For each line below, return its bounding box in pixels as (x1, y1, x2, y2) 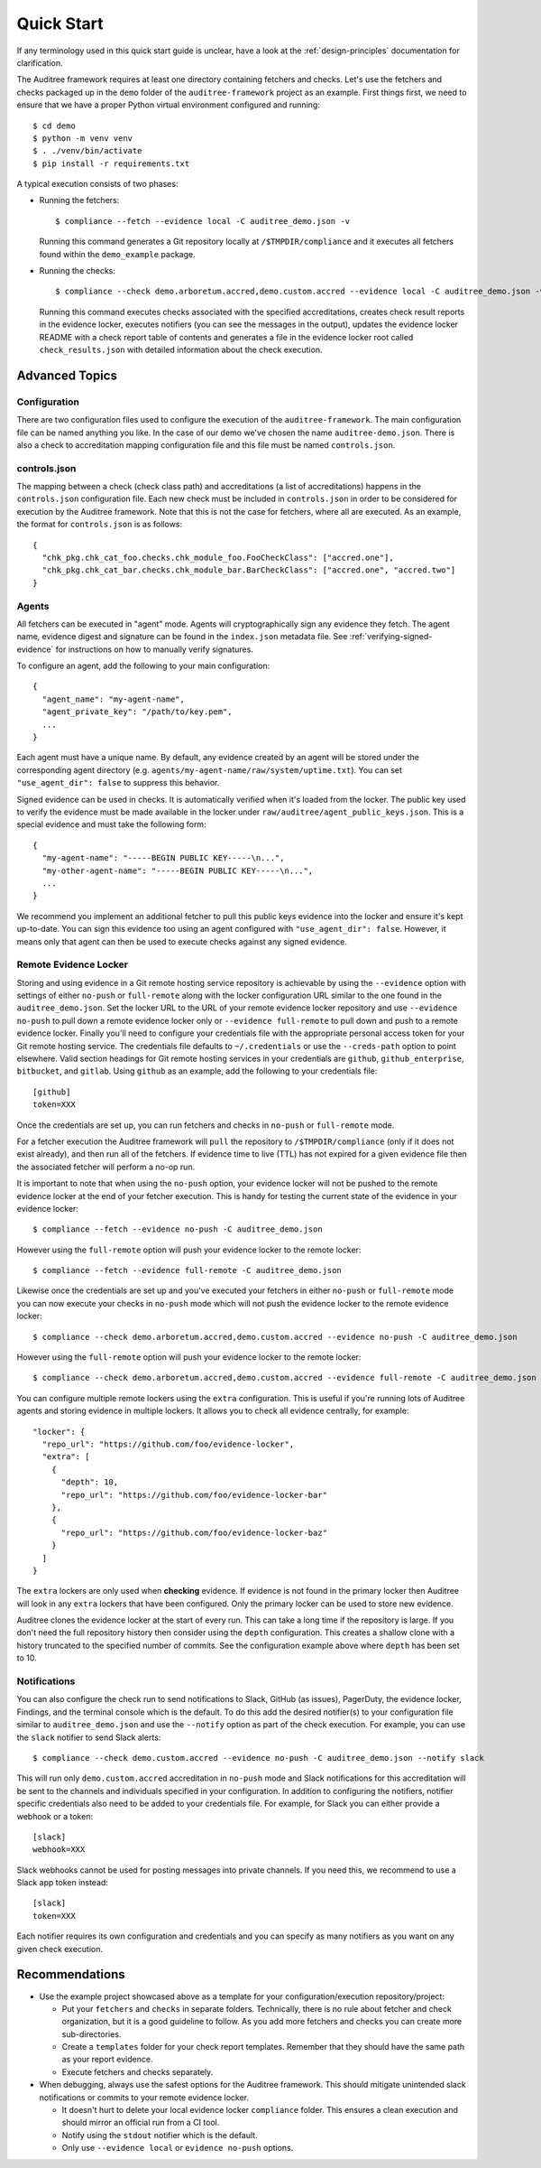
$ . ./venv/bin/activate (32, 145, 142, 156)
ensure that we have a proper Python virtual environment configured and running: (16, 99, 320, 110)
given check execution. (16, 1943, 104, 1954)
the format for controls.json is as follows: (16, 519, 183, 530)
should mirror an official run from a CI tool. (61, 2117, 220, 2128)
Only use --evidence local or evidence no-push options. (61, 2143, 294, 2154)
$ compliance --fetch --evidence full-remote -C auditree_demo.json (32, 1265, 342, 1276)
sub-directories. (61, 2028, 122, 2040)
